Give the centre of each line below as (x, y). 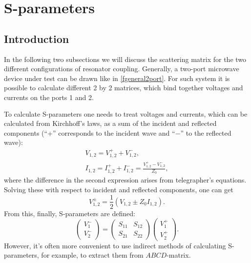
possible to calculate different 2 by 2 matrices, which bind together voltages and (124, 88)
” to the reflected (206, 132)
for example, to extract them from (92, 255)
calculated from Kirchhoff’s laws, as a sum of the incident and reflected (110, 123)
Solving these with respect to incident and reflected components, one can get (119, 189)
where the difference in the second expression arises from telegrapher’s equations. (125, 180)
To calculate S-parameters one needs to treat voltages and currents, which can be (126, 113)
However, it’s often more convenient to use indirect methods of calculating (115, 245)
